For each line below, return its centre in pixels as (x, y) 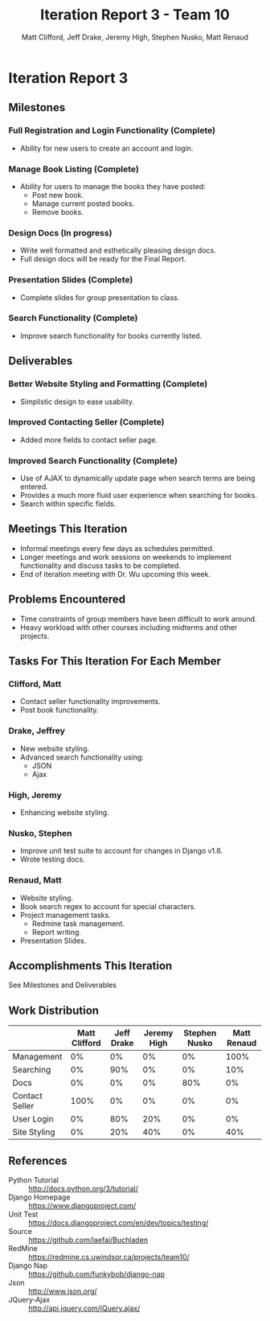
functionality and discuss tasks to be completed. (100, 566)
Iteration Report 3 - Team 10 (135, 15)
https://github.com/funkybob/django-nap (97, 1274)
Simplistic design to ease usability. (77, 401)
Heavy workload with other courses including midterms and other (129, 627)
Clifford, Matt (35, 684)
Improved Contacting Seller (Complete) (86, 422)
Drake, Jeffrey (37, 731)
